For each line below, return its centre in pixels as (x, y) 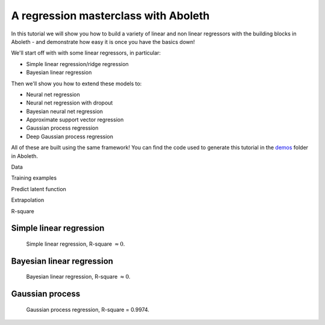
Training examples (34, 178)
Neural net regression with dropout (70, 103)
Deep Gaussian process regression (70, 136)
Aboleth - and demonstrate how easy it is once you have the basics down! (103, 41)
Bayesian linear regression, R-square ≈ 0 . (78, 277)
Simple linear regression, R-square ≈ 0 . (76, 244)
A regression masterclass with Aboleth (110, 16)
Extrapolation (28, 200)
